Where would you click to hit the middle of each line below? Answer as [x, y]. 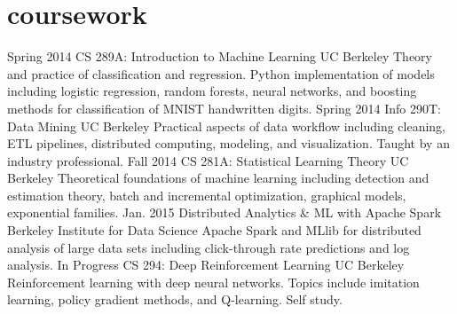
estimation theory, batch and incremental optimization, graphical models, [207, 195]
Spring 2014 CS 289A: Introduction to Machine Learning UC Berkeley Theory [220, 56]
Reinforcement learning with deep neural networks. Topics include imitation [213, 282]
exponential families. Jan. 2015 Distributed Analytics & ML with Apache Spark [225, 212]
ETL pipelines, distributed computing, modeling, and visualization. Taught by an [228, 143]
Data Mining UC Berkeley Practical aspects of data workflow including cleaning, [227, 126]
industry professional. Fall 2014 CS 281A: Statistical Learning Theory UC [208, 160]
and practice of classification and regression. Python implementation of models [221, 73]
